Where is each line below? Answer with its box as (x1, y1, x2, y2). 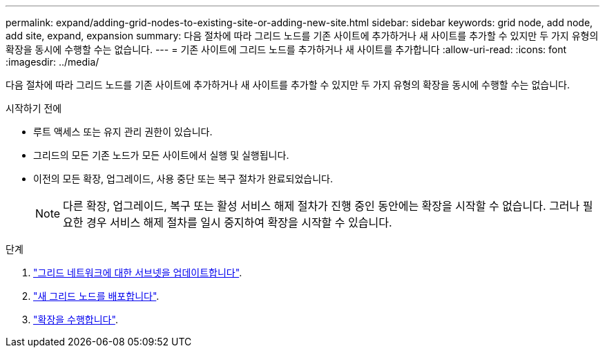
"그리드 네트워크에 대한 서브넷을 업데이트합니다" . (33, 267, 242, 278)
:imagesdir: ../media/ (6, 56, 99, 68)
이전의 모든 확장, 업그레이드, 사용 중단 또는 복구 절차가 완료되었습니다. (33, 173, 333, 184)
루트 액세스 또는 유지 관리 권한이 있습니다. (33, 126, 213, 137)
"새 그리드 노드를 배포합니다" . (33, 290, 160, 302)
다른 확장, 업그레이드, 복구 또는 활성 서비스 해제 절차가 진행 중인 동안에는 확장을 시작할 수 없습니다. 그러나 (63, 199, 580, 213)
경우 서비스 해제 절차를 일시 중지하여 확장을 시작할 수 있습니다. (86, 216, 392, 229)
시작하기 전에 (6, 102, 62, 114)
